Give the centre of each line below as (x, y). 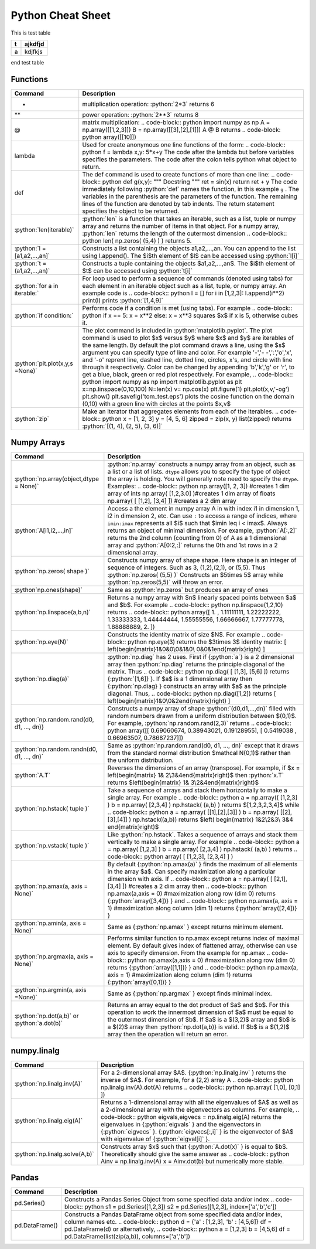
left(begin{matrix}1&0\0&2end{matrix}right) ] (169, 701)
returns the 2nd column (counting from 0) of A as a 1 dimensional (197, 538)
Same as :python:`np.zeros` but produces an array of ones (188, 590)
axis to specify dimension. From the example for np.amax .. (189, 953)
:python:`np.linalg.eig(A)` (49, 1121)
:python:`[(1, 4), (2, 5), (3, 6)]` (123, 426)
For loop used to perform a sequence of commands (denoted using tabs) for (187, 278)
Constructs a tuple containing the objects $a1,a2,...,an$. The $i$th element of (189, 263)
